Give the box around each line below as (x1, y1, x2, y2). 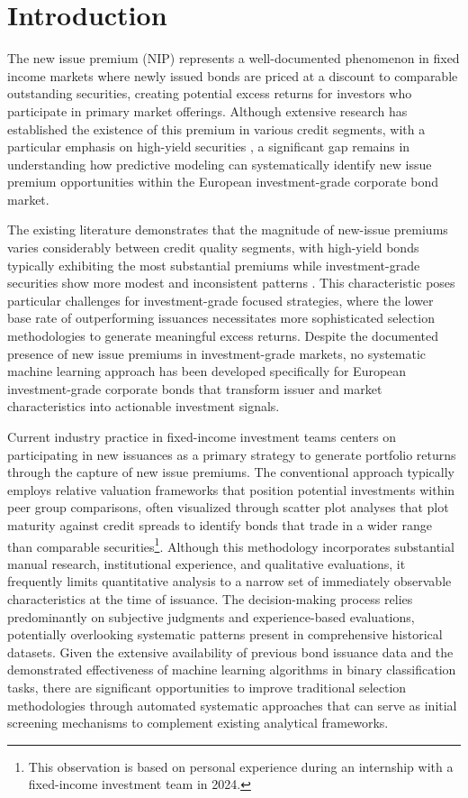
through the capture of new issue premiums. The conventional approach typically (7, 463, 455, 482)
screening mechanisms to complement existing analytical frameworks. (7, 713, 389, 732)
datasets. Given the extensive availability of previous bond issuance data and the (7, 642, 454, 661)
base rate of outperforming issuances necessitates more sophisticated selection (7, 308, 435, 327)
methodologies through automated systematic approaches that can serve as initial (7, 695, 457, 714)
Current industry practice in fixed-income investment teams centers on (7, 427, 397, 445)
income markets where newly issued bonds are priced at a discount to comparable (7, 66, 458, 85)
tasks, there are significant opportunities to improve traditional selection (7, 677, 407, 696)
